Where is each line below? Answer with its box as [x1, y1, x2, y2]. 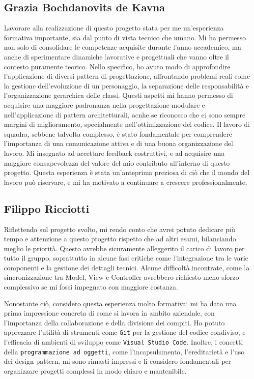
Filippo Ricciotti [4, 201, 89, 216]
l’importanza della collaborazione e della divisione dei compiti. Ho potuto [4, 317, 225, 327]
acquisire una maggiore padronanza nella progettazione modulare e [4, 99, 205, 110]
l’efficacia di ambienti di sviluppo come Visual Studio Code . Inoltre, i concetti [4, 337, 243, 347]
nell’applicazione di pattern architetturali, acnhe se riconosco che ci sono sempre [4, 109, 246, 119]
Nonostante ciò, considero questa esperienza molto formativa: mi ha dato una [4, 298, 237, 308]
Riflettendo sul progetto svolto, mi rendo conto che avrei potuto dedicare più [4, 224, 235, 234]
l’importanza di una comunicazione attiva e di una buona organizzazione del [4, 138, 233, 148]
